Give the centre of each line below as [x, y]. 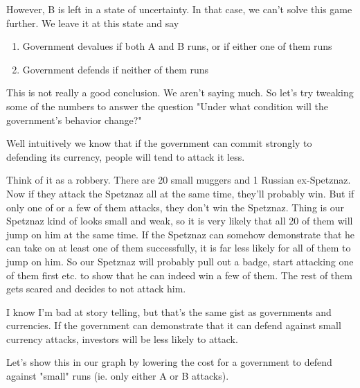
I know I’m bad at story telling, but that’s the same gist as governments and [169, 311]
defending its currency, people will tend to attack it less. [126, 156]
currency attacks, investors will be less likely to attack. [122, 338]
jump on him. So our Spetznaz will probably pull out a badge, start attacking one [180, 261]
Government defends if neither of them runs [116, 69]
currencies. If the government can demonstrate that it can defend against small [174, 325]
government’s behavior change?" [74, 120]
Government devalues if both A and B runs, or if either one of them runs [177, 46]
